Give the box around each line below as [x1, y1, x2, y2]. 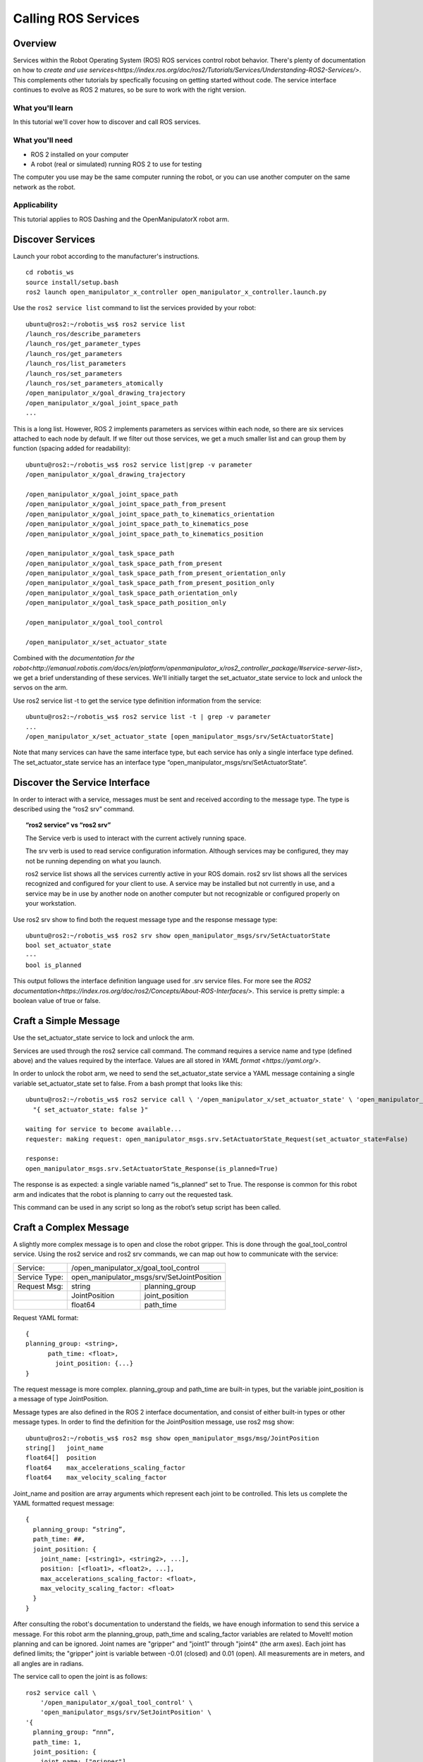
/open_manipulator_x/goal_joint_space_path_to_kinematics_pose [25, 520, 249, 528]
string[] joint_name [25, 1444, 104, 1452]
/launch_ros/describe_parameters [25, 330, 141, 338]
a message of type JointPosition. [13, 1395, 109, 1403]
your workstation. [25, 899, 77, 908]
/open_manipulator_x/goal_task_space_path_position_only [25, 599, 227, 607]
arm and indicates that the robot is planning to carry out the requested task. [13, 1190, 233, 1198]
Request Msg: [17, 1281, 63, 1291]
